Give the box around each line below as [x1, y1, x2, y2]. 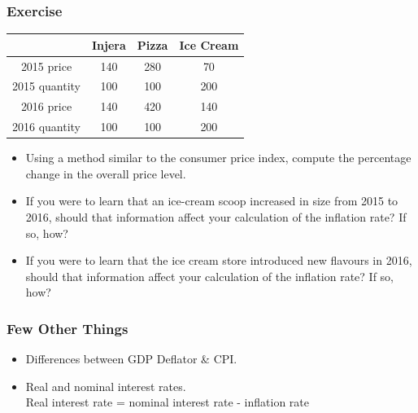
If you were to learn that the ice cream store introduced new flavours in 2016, [25, 252, 412, 269]
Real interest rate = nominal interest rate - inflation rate [25, 393, 309, 411]
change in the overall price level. [25, 165, 186, 182]
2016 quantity [12, 118, 81, 135]
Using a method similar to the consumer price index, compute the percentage [25, 149, 411, 166]
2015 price [20, 57, 72, 74]
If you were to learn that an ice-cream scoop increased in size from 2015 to [25, 192, 398, 209]
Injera [92, 36, 126, 53]
